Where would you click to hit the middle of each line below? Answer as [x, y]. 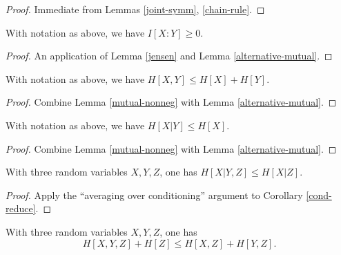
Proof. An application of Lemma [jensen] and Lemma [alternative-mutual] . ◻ [169, 56]
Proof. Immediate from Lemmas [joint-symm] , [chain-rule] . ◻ [135, 9]
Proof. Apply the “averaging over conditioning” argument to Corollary [154, 195]
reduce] [21, 208]
